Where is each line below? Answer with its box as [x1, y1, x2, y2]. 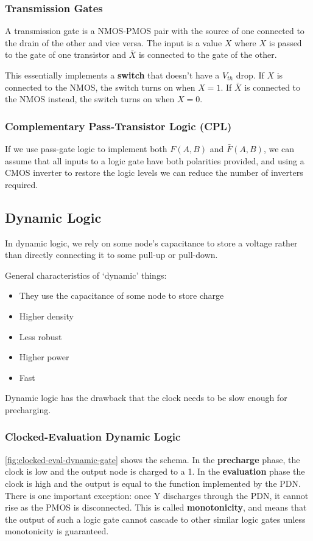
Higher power [19, 351, 69, 363]
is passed [269, 36, 302, 49]
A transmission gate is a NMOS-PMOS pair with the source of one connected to [5, 24, 304, 37]
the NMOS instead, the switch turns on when [5, 92, 175, 105]
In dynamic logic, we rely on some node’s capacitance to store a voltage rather [5, 236, 298, 249]
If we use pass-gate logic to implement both [5, 142, 167, 155]
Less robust [19, 330, 62, 343]
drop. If [236, 69, 264, 81]
